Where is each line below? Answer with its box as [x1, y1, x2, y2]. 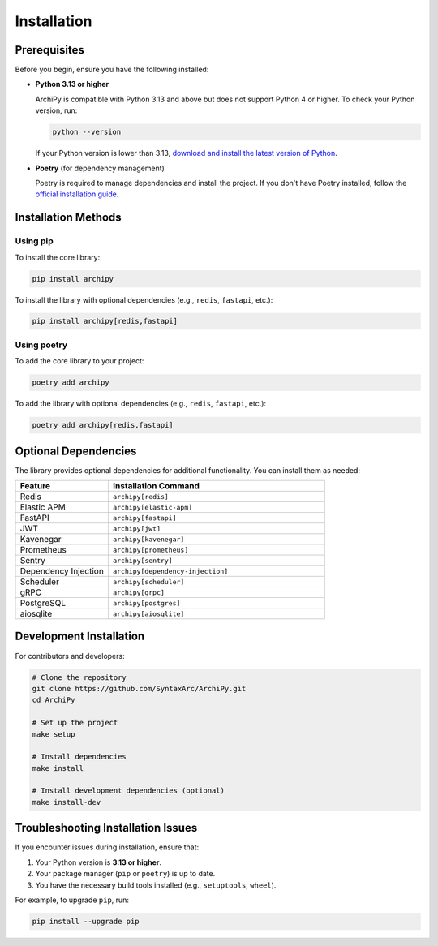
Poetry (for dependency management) [35, 163, 165, 173]
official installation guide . [35, 189, 119, 199]
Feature [19, 480, 51, 492]
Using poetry [15, 339, 68, 350]
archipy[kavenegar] [112, 535, 185, 544]
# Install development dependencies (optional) [32, 786, 225, 795]
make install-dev [32, 798, 101, 806]
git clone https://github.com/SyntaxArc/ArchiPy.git [32, 684, 247, 693]
